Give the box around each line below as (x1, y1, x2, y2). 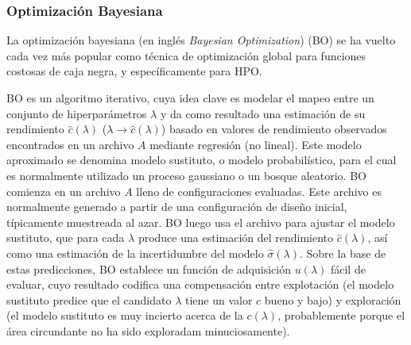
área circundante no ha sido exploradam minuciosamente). (6, 322, 290, 339)
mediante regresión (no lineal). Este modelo (149, 136, 362, 152)
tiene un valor (184, 291, 253, 308)
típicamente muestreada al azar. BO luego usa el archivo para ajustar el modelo (6, 213, 395, 230)
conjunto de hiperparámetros (6, 105, 147, 121)
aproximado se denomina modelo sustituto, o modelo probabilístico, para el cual (6, 151, 397, 168)
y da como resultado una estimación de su (160, 105, 366, 121)
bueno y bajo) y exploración (264, 291, 401, 308)
